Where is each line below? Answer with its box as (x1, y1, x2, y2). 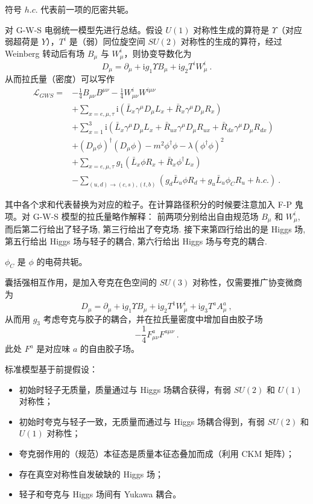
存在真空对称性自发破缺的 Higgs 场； (19, 467, 164, 480)
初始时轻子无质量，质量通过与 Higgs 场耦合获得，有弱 (19, 383, 232, 395)
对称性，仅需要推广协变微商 (192, 276, 302, 289)
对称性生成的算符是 (193, 23, 270, 36)
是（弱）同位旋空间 (69, 35, 145, 48)
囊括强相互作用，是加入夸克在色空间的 (5, 276, 157, 289)
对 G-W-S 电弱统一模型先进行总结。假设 (5, 23, 163, 36)
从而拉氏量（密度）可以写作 (5, 72, 115, 85)
